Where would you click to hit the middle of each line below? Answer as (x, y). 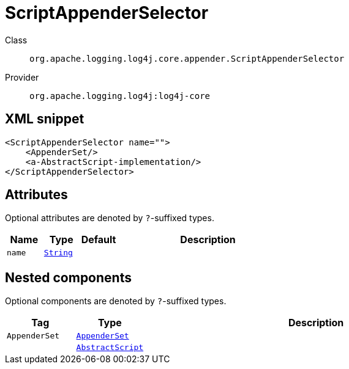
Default (99, 240)
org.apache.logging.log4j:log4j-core (120, 96)
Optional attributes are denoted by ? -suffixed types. (110, 218)
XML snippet (45, 119)
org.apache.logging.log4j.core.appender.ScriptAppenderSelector (187, 58)
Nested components (68, 277)
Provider (22, 77)
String (58, 253)
